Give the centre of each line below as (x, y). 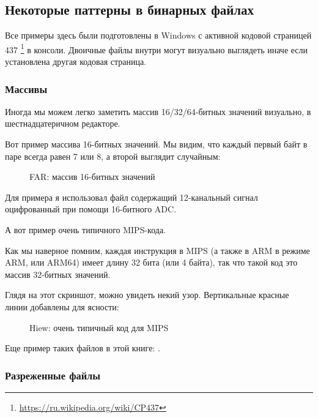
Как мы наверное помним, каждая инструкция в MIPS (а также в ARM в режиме (157, 250)
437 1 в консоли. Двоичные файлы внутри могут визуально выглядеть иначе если (157, 48)
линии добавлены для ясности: (62, 306)
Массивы (26, 88)
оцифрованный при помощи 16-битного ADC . (91, 209)
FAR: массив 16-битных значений (92, 177)
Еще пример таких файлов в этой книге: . (83, 348)
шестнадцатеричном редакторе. (63, 123)
